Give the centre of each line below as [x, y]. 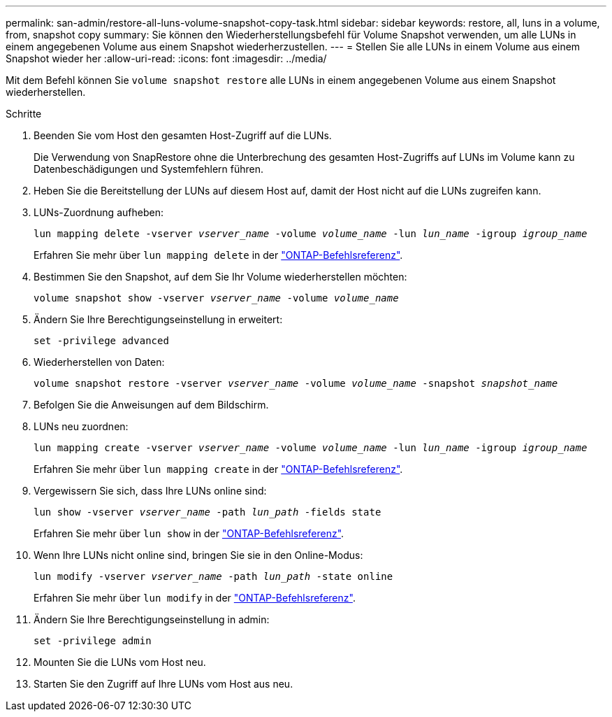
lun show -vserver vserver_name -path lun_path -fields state [207, 512]
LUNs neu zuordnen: [81, 426]
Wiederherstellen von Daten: [99, 362]
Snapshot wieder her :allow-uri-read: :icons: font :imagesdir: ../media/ [166, 58]
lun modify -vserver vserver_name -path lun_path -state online [213, 576]
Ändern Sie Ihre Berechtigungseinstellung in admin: [152, 619]
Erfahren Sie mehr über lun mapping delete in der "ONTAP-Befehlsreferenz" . [218, 255]
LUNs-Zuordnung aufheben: [99, 212]
